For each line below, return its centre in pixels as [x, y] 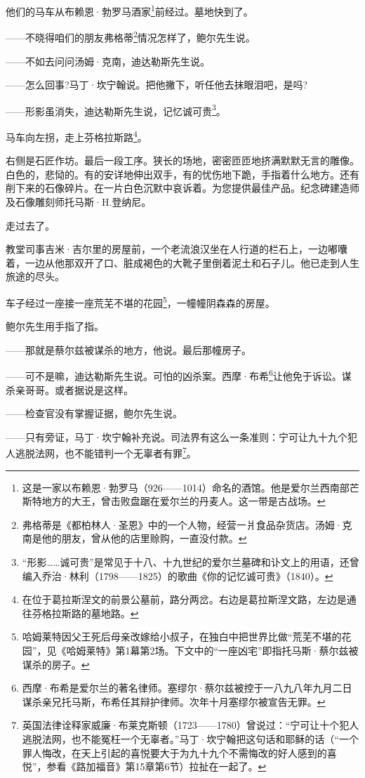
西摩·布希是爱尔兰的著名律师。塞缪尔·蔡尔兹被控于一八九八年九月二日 [187, 688]
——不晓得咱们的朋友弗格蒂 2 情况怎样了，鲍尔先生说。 [131, 36]
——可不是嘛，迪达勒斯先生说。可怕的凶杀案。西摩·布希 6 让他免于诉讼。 [174, 375]
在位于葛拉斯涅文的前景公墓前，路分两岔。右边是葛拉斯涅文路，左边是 [184, 599]
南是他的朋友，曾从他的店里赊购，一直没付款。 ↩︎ [134, 538]
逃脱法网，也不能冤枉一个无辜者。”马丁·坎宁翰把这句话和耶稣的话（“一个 [190, 738]
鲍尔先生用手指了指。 [55, 326]
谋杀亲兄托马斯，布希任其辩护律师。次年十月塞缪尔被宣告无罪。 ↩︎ [174, 701]
